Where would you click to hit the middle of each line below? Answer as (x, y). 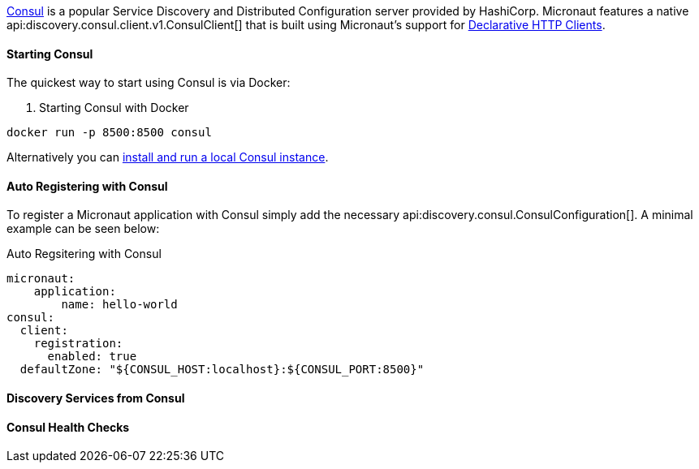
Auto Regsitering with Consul (84, 254)
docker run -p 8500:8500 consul (109, 133)
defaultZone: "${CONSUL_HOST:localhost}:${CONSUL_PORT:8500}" (222, 370)
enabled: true (92, 357)
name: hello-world (119, 305)
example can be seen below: (83, 229)
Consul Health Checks (68, 427)
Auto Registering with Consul (87, 186)
